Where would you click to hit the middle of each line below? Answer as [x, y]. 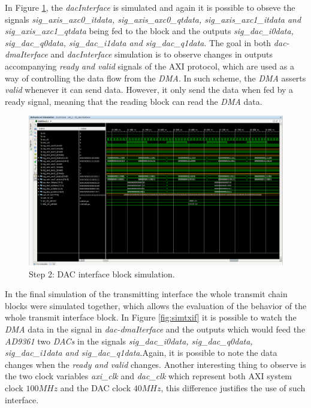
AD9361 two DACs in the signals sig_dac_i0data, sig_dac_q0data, [129, 341]
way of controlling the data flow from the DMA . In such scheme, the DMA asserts [155, 78]
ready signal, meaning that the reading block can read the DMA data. [134, 101]
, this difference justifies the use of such [233, 387]
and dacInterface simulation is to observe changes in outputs [162, 54]
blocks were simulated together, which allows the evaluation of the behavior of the [156, 305]
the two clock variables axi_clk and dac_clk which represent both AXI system [149, 376]
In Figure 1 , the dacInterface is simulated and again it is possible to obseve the [150, 7]
